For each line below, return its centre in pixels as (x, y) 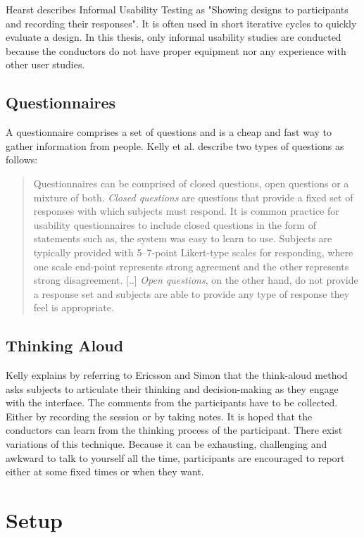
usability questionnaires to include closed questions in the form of (175, 224)
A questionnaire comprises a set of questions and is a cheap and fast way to (169, 132)
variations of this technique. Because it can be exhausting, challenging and (167, 444)
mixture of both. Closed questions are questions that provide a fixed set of (193, 197)
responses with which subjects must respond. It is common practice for (186, 211)
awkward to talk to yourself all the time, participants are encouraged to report (175, 457)
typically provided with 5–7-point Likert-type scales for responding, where (193, 252)
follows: (22, 159)
